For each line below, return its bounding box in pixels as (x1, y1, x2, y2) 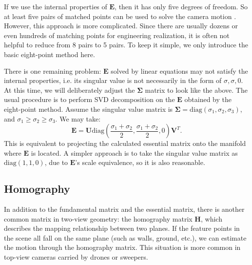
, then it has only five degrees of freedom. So (115, 1, 248, 11)
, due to (44, 157, 68, 167)
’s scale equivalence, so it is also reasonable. (75, 157, 205, 167)
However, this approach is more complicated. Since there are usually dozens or (4, 20, 238, 31)
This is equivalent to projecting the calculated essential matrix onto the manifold (4, 138, 246, 148)
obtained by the (184, 94, 232, 104)
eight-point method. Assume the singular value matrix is (4, 103, 173, 114)
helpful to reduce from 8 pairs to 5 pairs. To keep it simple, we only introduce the (4, 40, 248, 50)
